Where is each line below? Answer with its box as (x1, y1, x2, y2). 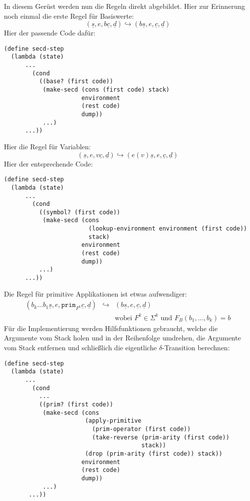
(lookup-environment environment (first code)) (88, 225, 247, 233)
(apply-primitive (85, 417, 142, 425)
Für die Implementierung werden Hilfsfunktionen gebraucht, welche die (4, 323, 218, 333)
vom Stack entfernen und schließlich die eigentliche (4, 342, 157, 353)
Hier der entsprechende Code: (4, 158, 93, 168)
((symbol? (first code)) (39, 208, 121, 216)
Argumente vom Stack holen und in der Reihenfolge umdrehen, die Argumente (4, 333, 241, 343)
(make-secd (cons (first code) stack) (42, 86, 170, 94)
